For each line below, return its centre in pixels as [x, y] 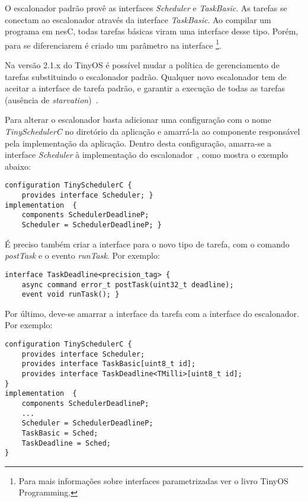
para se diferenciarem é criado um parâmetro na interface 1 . [113, 44]
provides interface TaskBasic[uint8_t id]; [109, 364]
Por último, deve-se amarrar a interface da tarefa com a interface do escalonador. [152, 313]
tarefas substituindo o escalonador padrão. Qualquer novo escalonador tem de [146, 76]
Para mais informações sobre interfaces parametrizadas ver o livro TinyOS [153, 480]
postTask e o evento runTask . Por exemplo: [82, 255]
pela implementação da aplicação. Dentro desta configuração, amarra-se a [138, 143]
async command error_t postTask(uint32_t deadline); [128, 285]
